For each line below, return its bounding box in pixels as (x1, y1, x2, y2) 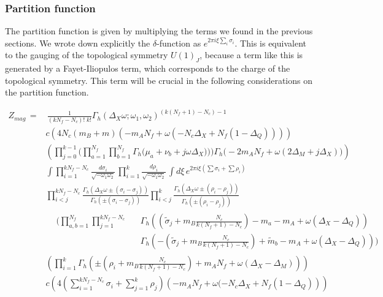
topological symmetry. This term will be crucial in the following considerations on (5, 73, 312, 86)
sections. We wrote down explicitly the (5, 36, 150, 49)
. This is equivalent (234, 36, 306, 49)
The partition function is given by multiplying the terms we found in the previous (5, 24, 313, 37)
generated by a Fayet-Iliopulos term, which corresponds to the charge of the (5, 62, 290, 75)
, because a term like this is (199, 48, 303, 61)
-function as (157, 36, 201, 49)
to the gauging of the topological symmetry (5, 48, 168, 61)
